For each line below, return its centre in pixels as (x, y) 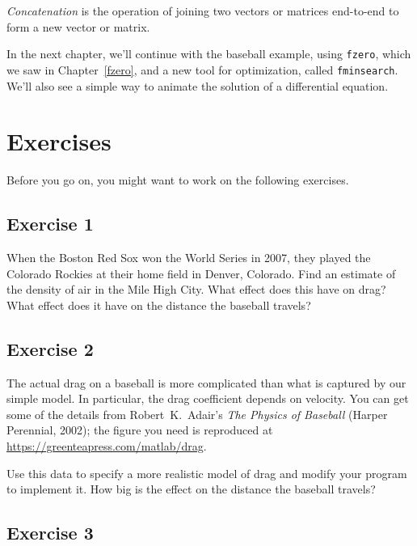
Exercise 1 (50, 224)
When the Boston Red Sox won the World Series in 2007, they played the (189, 258)
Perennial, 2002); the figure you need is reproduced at (140, 430)
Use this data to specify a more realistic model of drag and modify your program (207, 473)
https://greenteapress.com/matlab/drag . (107, 445)
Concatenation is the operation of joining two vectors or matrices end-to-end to (203, 11)
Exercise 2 (50, 348)
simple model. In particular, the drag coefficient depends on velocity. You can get (208, 398)
